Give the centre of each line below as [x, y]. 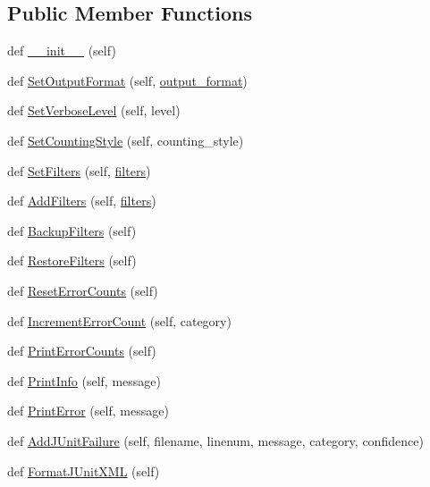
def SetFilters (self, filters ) [79, 170]
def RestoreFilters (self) [72, 260]
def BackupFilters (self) [72, 230]
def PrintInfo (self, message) [84, 380]
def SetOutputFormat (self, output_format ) [127, 80]
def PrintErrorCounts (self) [82, 351]
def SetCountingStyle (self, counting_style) [126, 140]
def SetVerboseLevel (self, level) [94, 110]
